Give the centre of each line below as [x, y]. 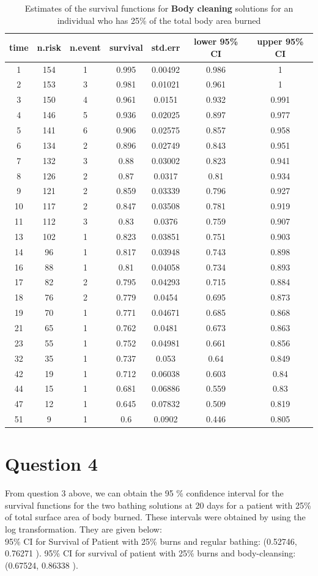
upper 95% [280, 41]
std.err [166, 47]
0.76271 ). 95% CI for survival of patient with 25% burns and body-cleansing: [150, 553]
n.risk [49, 47]
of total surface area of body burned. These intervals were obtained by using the [155, 517]
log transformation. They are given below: [83, 529]
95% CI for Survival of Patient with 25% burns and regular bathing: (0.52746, [151, 541]
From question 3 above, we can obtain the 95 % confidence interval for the [144, 493]
